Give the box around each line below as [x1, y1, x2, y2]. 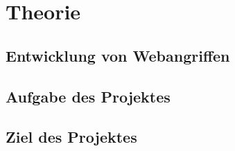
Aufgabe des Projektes [6, 85, 171, 107]
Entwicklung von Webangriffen [6, 44, 230, 66]
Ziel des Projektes [6, 126, 137, 148]
